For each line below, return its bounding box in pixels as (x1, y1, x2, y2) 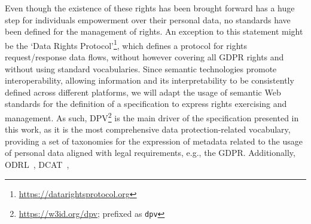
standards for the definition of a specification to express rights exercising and (5, 97, 287, 110)
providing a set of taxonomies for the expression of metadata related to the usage (5, 134, 303, 147)
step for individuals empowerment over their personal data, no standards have (5, 13, 291, 26)
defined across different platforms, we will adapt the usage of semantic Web (5, 85, 281, 98)
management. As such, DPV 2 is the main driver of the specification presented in (5, 110, 299, 124)
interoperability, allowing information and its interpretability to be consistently (5, 74, 294, 87)
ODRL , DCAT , (5, 158, 69, 171)
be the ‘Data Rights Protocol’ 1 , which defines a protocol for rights (5, 37, 248, 51)
